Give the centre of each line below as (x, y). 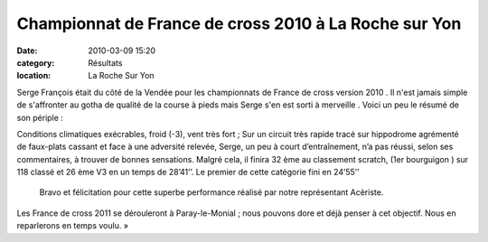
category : (36, 62)
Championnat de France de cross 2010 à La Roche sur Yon (239, 23)
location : (34, 76)
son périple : (40, 117)
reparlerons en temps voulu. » (73, 226)
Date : (27, 51)
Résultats (105, 62)
